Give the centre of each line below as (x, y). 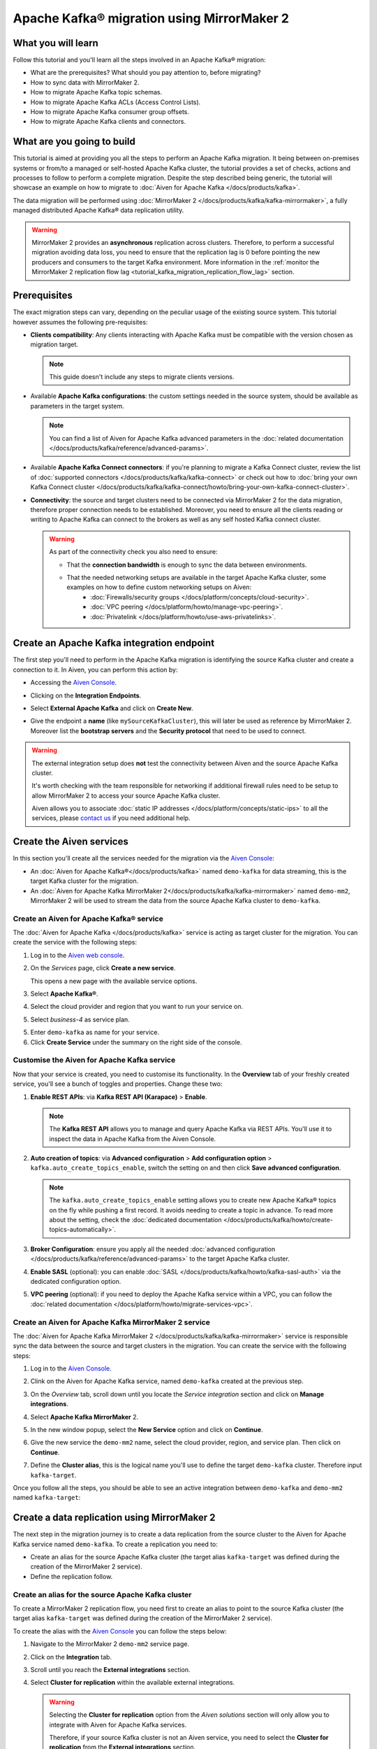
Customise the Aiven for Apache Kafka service (94, 1060)
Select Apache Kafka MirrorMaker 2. (84, 1417)
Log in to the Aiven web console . (77, 955)
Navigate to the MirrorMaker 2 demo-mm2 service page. (110, 1644)
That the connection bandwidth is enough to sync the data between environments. (187, 565)
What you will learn (56, 43)
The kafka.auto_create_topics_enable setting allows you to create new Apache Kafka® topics (193, 1201)
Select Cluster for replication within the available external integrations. (133, 1683)
